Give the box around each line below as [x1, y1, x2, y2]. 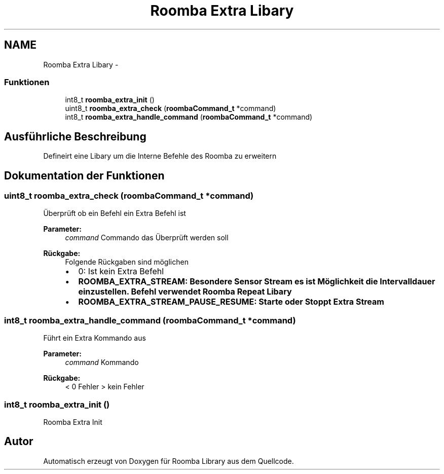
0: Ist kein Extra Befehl [78, 266, 164, 277]
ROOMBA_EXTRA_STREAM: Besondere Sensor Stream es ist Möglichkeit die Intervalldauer [78, 276, 435, 287]
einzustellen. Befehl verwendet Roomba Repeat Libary [78, 286, 292, 297]
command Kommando [65, 358, 139, 367]
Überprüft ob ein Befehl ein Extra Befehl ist [43, 209, 186, 218]
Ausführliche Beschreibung [4, 130, 146, 143]
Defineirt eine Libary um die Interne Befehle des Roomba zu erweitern [43, 152, 277, 161]
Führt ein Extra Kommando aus [43, 334, 146, 343]
